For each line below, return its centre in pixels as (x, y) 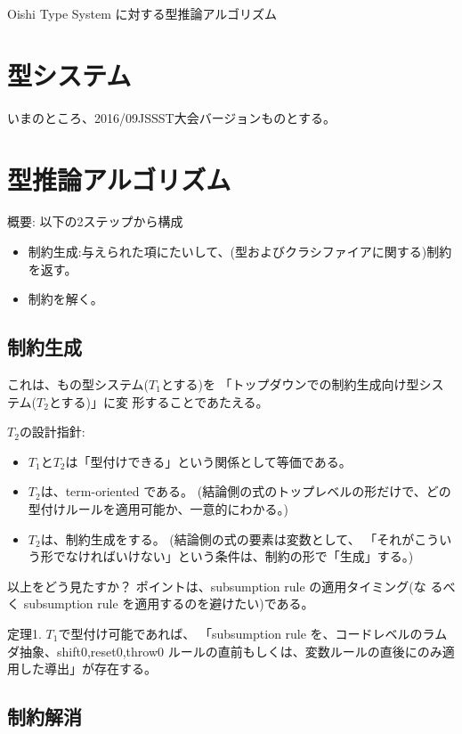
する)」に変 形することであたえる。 (165, 401)
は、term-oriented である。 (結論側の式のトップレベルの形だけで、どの (246, 491)
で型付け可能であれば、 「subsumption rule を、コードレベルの (240, 633)
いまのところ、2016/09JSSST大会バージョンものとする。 (171, 117)
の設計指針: (52, 432)
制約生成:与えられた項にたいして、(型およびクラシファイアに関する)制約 (240, 252)
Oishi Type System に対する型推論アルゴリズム (142, 13)
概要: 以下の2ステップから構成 (95, 221)
